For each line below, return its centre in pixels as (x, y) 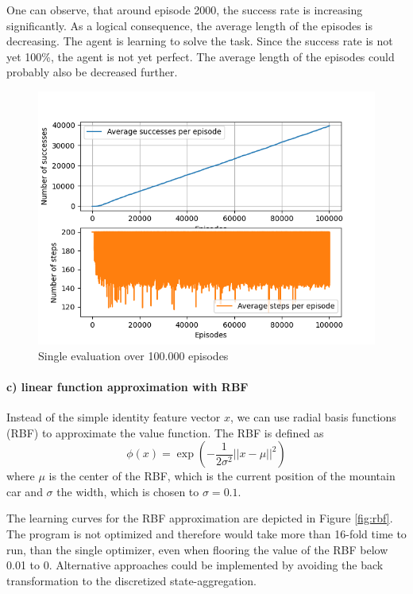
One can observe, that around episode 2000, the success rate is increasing (185, 10)
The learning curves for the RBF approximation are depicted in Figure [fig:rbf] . (200, 518)
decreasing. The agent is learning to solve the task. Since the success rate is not (200, 41)
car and (25, 491)
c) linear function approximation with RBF (127, 386)
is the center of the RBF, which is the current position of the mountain (222, 476)
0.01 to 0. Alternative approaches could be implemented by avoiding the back (195, 565)
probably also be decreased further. (92, 72)
